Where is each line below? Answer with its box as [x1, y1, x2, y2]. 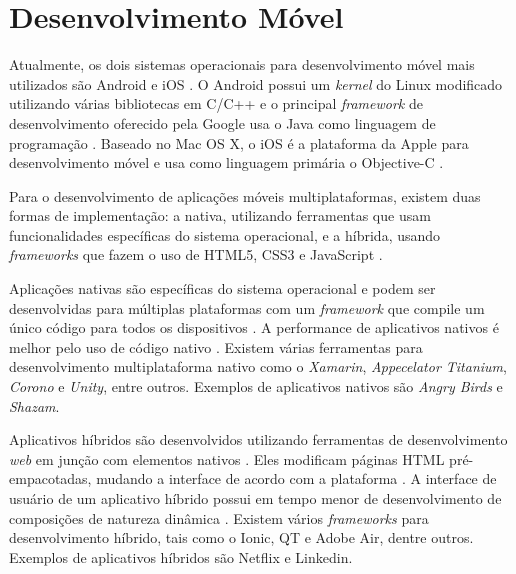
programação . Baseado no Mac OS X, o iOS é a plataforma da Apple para [9, 132, 469, 153]
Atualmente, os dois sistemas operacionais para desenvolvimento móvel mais [9, 54, 475, 75]
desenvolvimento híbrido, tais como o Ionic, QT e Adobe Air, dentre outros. [9, 527, 474, 548]
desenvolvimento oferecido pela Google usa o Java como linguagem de [9, 112, 436, 133]
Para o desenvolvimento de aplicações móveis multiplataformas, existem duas [9, 185, 481, 206]
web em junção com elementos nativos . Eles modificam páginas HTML [9, 448, 445, 469]
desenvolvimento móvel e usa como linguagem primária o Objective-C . [9, 152, 444, 173]
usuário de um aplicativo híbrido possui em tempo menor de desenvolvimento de [9, 488, 502, 508]
